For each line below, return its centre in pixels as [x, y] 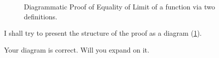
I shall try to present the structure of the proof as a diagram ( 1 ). [103, 33]
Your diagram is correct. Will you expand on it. [77, 49]
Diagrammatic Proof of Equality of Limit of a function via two [119, 6]
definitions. [41, 16]
